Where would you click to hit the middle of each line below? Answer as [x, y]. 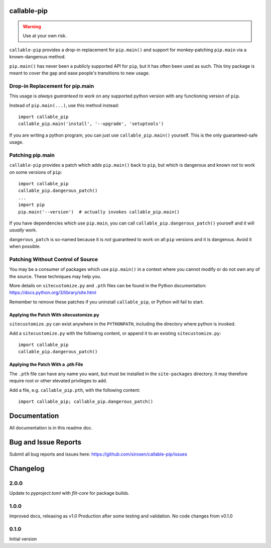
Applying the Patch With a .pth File [46, 365]
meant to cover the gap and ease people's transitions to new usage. [80, 73]
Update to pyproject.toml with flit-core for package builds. [70, 493]
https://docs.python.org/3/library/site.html [53, 293]
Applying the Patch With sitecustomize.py [54, 314]
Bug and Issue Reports [45, 442]
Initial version [23, 539]
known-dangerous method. [38, 57]
